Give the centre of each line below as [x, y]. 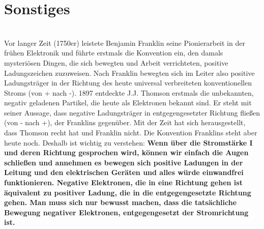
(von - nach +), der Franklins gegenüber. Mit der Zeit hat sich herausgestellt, [125, 122]
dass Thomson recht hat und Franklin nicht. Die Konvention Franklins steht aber [131, 133]
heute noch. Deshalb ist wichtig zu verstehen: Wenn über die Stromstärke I [128, 142]
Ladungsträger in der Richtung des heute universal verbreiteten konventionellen [128, 83]
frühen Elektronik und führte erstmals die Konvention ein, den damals [114, 53]
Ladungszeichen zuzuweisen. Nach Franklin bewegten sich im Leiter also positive [129, 73]
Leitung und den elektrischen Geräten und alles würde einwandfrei [124, 172]
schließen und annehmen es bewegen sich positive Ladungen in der [124, 162]
